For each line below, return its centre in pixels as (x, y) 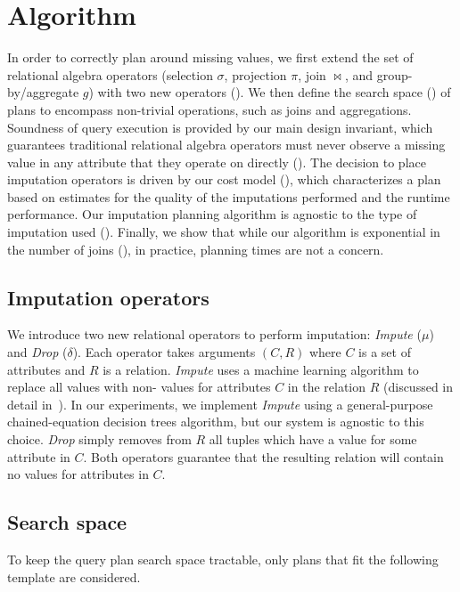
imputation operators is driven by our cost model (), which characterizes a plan (224, 179)
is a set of (385, 352)
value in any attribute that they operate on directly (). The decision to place (217, 162)
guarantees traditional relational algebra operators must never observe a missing (226, 145)
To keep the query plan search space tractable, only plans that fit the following (223, 559)
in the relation (327, 387)
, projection (255, 74)
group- (394, 74)
